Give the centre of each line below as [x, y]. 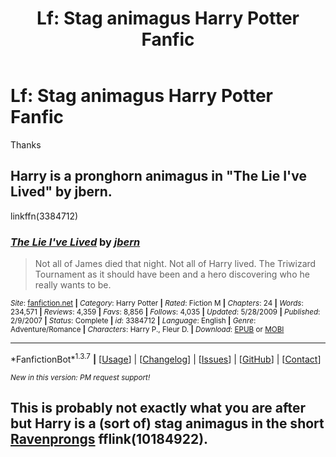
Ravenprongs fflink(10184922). [109, 439]
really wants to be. [73, 285]
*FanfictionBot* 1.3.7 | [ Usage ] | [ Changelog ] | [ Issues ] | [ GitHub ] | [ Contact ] [166, 358]
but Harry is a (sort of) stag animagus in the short [167, 423]
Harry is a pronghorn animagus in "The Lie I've [158, 176]
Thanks [26, 144]
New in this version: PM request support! [80, 377]
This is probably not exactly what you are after [158, 408]
